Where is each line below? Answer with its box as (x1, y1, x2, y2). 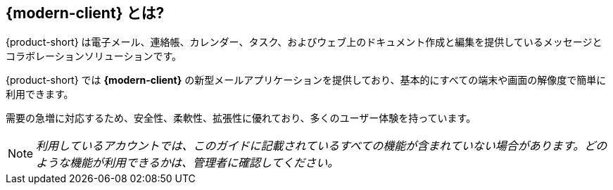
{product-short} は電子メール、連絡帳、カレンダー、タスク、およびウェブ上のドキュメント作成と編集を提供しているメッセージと (6, 36, 602, 49)
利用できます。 (6, 88, 74, 101)
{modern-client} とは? (6, 4, 165, 22)
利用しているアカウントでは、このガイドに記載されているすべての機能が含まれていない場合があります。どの (36, 139, 607, 153)
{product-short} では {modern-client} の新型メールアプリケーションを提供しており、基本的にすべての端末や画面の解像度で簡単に (6, 74, 607, 87)
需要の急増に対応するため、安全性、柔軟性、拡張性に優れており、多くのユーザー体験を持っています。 (6, 112, 476, 125)
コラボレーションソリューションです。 (6, 50, 182, 63)
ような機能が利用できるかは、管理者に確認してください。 (36, 156, 339, 170)
